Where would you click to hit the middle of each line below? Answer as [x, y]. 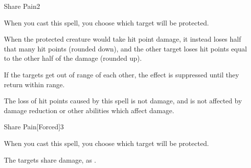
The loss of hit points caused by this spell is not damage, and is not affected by [123, 101]
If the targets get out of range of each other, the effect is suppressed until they [122, 74]
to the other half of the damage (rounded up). [73, 58]
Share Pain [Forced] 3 [34, 127]
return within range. [34, 84]
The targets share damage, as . [50, 159]
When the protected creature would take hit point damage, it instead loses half [123, 39]
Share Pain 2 [22, 6]
